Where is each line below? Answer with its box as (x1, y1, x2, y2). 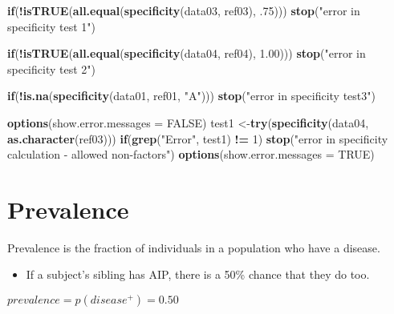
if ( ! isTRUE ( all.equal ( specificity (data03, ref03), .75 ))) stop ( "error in (7, 2, 360, 18)
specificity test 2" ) (7, 60, 95, 77)
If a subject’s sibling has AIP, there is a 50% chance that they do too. (26, 266, 370, 283)
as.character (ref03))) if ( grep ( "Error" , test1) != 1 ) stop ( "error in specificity (7, 130, 388, 147)
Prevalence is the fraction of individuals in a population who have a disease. (7, 239, 380, 256)
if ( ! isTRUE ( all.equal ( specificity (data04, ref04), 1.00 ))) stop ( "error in (7, 45, 366, 62)
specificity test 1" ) (7, 18, 95, 34)
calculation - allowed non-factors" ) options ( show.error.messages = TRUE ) (7, 146, 375, 163)
